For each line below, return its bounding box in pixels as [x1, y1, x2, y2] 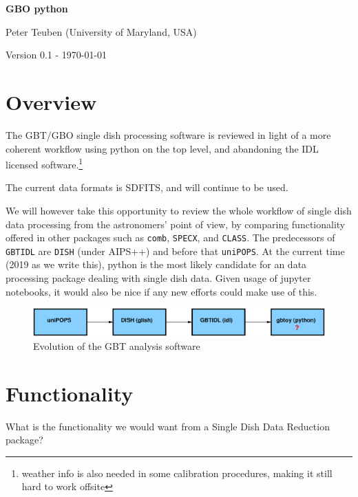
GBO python [6, 1, 68, 15]
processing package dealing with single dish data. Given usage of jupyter [6, 271, 311, 285]
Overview [6, 87, 97, 115]
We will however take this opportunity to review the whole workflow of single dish [6, 203, 352, 217]
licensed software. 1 [6, 155, 83, 171]
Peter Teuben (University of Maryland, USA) [6, 24, 197, 38]
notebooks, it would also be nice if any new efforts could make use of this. [6, 284, 317, 298]
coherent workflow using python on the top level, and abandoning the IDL [6, 141, 319, 155]
